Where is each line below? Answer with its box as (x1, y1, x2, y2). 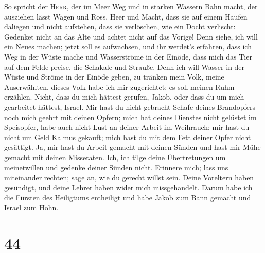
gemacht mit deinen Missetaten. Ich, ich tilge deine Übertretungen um (4, 151, 226, 162)
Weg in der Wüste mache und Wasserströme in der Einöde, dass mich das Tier (4, 51, 252, 62)
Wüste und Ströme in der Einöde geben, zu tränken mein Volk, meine (4, 71, 224, 82)
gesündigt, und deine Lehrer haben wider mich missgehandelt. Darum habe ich (4, 182, 253, 192)
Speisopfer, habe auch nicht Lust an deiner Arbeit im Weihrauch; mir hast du (4, 122, 250, 132)
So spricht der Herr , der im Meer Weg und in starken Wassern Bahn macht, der (4, 1, 258, 11)
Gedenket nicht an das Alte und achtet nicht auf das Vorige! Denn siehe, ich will (4, 31, 258, 42)
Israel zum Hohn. (4, 202, 59, 212)
